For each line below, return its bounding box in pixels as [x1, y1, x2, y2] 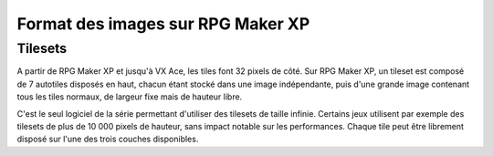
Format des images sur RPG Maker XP [16, 14, 310, 34]
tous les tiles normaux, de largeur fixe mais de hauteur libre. [16, 91, 243, 102]
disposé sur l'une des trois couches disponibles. [16, 133, 199, 145]
